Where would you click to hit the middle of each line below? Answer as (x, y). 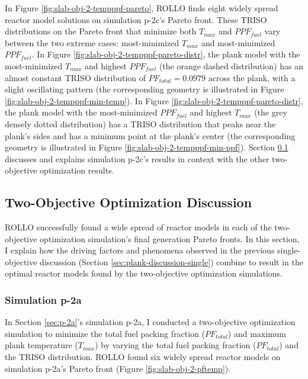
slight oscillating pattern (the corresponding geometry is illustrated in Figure (145, 89)
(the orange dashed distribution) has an (231, 65)
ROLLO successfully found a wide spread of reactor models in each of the (138, 227)
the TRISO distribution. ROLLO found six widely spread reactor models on (143, 357)
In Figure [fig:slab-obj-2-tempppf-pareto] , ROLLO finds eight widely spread (142, 8)
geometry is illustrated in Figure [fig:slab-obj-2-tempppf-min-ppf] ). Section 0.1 (147, 147)
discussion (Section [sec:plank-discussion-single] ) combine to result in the (171, 261)
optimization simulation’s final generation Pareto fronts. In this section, (170, 238)
